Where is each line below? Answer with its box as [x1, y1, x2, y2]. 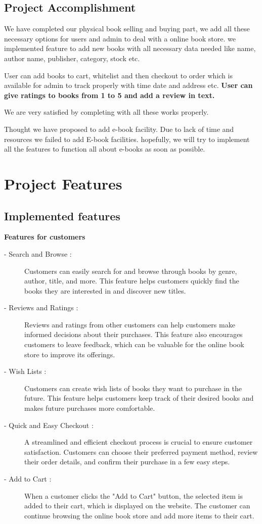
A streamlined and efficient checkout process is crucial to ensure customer [24, 437, 253, 447]
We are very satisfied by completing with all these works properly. [4, 107, 209, 117]
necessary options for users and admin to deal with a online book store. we [4, 33, 236, 43]
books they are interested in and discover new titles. [24, 285, 186, 296]
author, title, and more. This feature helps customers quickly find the [24, 275, 239, 286]
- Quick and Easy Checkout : [4, 419, 94, 430]
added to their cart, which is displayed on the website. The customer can [24, 500, 250, 511]
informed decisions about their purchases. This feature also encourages [24, 329, 243, 340]
